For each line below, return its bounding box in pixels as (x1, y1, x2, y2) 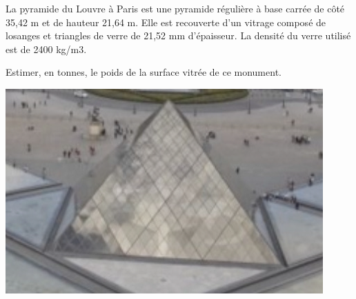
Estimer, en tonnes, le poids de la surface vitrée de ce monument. (6, 65, 281, 79)
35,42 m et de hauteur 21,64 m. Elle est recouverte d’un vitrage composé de (6, 14, 326, 29)
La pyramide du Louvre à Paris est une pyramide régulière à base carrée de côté (6, 1, 345, 15)
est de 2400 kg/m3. (6, 41, 87, 56)
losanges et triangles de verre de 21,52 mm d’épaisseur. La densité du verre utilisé (6, 28, 351, 43)
